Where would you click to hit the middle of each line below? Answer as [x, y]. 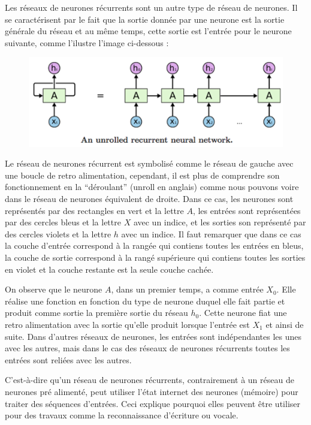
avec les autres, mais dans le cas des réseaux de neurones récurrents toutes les [147, 348]
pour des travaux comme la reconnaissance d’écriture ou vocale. [122, 415]
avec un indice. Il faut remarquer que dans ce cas [211, 233]
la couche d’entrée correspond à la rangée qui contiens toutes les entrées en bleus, [154, 245]
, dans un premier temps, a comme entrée [187, 289]
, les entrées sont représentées [247, 210]
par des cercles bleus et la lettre [63, 222]
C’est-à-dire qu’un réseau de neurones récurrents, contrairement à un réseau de [150, 380]
